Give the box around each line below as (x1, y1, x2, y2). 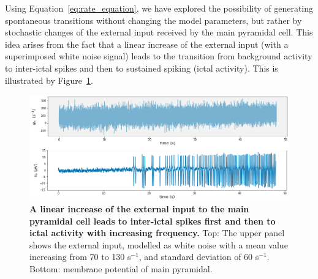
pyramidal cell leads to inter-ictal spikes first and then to (29, 214, 276, 227)
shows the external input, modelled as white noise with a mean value (29, 238, 288, 251)
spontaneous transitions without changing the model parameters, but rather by (5, 13, 302, 26)
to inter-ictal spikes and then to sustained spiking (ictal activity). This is (5, 61, 278, 74)
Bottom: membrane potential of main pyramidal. (29, 262, 213, 275)
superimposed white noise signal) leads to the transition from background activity (5, 50, 312, 62)
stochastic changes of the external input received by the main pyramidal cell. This (5, 26, 313, 39)
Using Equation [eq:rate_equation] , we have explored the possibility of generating (5, 2, 314, 14)
